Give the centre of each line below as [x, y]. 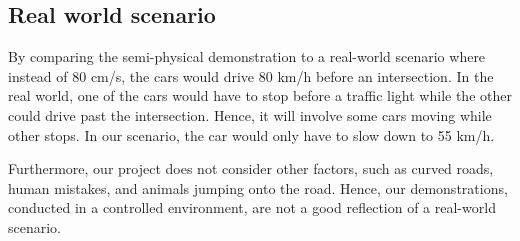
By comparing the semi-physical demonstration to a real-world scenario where [247, 56]
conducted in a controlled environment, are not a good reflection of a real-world [252, 207]
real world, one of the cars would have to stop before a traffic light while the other [260, 95]
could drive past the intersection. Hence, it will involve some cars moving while [250, 114]
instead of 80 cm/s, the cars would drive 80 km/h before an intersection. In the [251, 75]
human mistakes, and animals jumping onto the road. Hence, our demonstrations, [258, 187]
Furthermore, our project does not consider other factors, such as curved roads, [251, 168]
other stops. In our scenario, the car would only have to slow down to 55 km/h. [251, 134]
